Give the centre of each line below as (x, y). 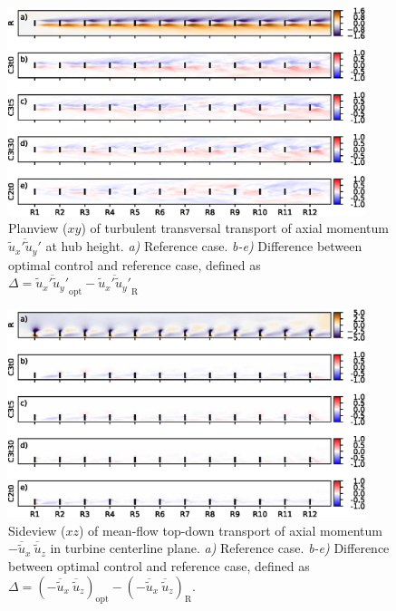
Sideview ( (37, 530)
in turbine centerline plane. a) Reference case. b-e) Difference (220, 548)
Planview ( (38, 228)
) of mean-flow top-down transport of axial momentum (230, 530)
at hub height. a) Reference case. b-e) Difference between (204, 246)
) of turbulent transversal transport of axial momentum (235, 228)
